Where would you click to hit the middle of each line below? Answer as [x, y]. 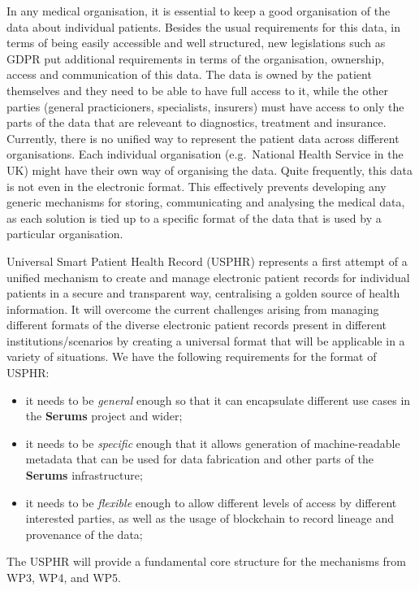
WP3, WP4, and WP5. [64, 577]
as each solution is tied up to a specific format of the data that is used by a [194, 217]
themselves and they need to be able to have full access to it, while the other [198, 90]
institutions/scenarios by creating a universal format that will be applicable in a [206, 340]
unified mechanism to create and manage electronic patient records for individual [208, 277]
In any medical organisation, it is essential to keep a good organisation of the [199, 11]
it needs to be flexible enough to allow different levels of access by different [211, 502]
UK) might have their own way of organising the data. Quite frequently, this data [210, 169]
